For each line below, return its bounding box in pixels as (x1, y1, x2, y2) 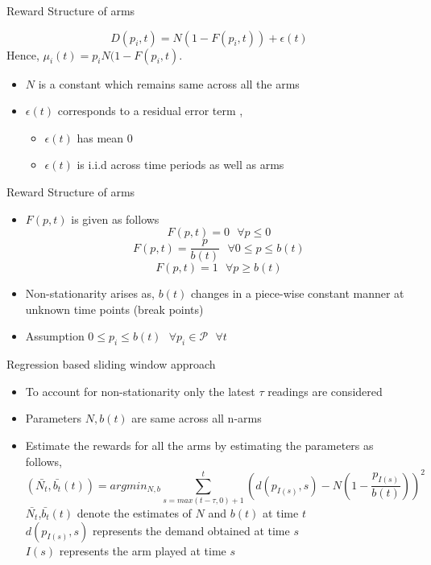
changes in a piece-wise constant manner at (190, 285, 404, 302)
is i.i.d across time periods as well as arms (77, 156, 284, 173)
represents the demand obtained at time (92, 522, 290, 538)
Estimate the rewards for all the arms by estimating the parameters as (25, 436, 374, 453)
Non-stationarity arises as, (25, 285, 155, 302)
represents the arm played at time (59, 542, 226, 559)
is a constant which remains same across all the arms (38, 75, 300, 92)
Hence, (6, 46, 39, 63)
